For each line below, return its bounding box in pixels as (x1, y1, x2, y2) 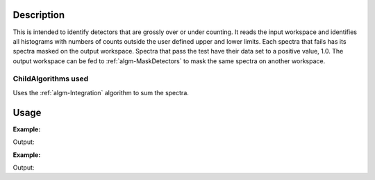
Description (12, 9, 65, 21)
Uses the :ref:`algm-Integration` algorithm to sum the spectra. (12, 88, 189, 97)
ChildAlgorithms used (12, 74, 89, 83)
